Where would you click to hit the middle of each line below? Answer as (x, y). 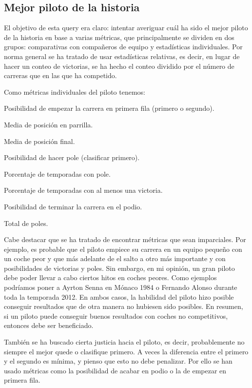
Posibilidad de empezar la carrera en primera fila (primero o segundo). (109, 108)
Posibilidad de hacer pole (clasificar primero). (72, 157)
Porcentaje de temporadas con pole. (57, 174)
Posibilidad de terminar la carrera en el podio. (73, 206)
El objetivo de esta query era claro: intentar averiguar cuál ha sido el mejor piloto (126, 28)
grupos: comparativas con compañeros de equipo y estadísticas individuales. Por (123, 47)
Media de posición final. (39, 141)
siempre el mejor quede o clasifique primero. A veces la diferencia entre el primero (126, 351)
